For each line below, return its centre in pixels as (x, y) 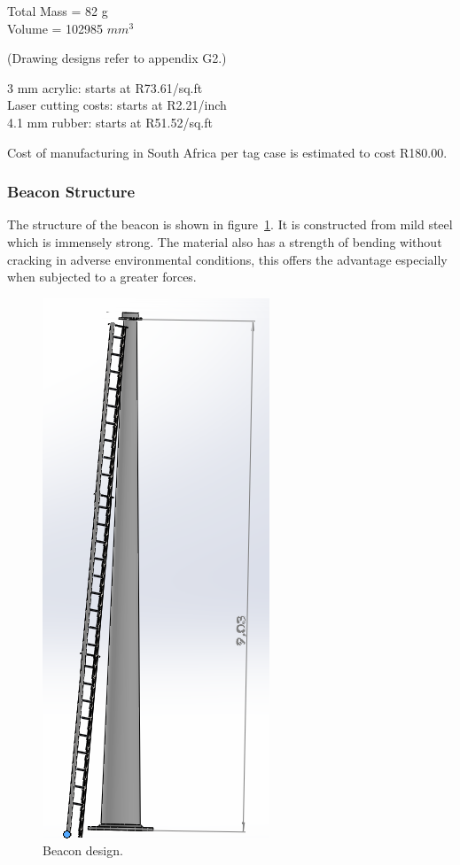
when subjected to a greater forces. (102, 277)
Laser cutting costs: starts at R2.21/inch (117, 105)
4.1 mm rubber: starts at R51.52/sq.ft (110, 122)
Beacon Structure (71, 192)
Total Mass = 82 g (58, 11)
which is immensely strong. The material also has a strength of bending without (225, 241)
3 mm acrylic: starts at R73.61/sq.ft (105, 87)
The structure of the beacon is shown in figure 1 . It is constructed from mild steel (230, 224)
